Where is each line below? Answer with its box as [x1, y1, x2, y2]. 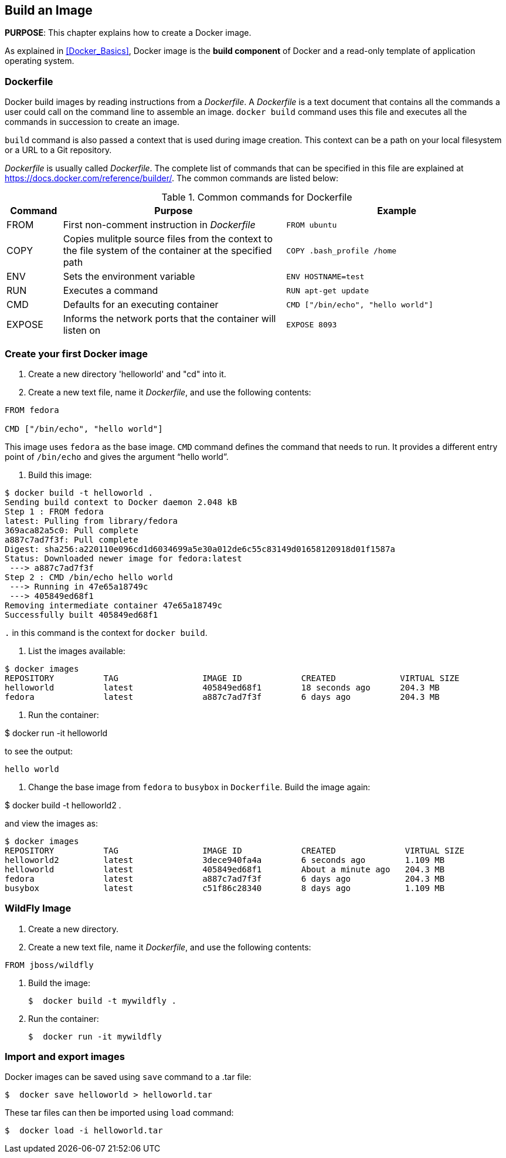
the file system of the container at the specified [63, 245, 272, 257]
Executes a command [63, 285, 158, 297]
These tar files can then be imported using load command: [5, 1108, 234, 1118]
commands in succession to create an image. [5, 117, 180, 127]
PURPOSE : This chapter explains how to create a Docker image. [5, 28, 252, 38]
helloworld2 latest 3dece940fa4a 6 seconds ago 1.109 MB [5, 855, 445, 865]
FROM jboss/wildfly [5, 960, 94, 970]
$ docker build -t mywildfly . [28, 996, 176, 1005]
